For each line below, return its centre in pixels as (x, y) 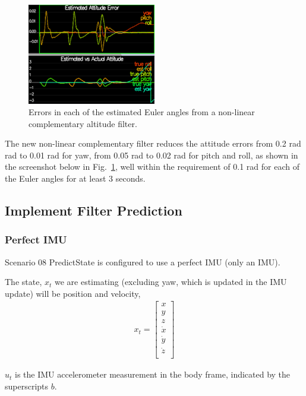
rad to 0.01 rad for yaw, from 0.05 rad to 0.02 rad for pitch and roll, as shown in (152, 155)
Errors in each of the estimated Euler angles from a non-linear (142, 112)
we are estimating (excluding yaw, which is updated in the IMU (171, 282)
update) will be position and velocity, (73, 293)
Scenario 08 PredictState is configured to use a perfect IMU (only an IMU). (143, 262)
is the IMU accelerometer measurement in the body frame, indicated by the (153, 374)
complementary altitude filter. (83, 123)
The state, (23, 282)
